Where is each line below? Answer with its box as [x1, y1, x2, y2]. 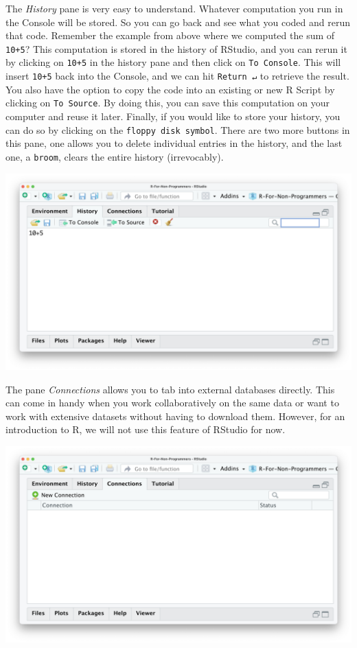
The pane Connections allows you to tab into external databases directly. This [5, 382, 335, 396]
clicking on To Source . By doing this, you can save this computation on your [5, 95, 330, 110]
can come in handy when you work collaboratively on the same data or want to [5, 395, 339, 410]
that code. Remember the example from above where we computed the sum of [5, 28, 335, 43]
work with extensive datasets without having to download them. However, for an [5, 408, 345, 423]
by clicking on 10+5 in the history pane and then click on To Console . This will [5, 55, 341, 69]
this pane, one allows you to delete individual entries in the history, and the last [5, 136, 343, 150]
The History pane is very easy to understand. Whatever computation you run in [5, 1, 343, 15]
